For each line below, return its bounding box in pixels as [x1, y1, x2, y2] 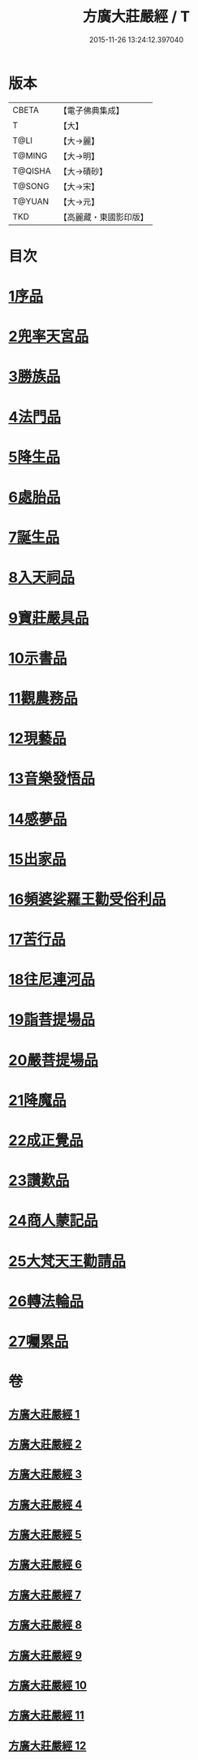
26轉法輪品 [8, 1292, 84, 1310]
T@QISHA [12, 165, 51, 176]
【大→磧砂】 [58, 166, 108, 177]
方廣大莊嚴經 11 [8, 1709, 85, 1723]
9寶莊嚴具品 [8, 608, 89, 627]
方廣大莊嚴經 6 [8, 1558, 83, 1572]
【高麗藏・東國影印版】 [58, 211, 148, 223]
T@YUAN [12, 196, 49, 207]
